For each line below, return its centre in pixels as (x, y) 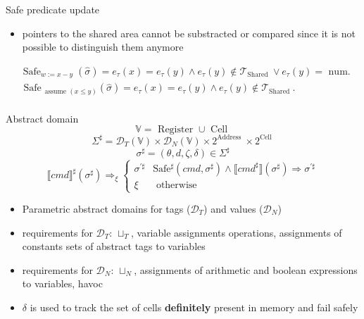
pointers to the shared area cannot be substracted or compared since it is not (189, 33)
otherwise (176, 185)
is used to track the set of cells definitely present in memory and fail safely (194, 307)
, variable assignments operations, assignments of (236, 232)
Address (229, 138)
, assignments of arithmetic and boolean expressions (246, 269)
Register (176, 130)
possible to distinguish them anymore (103, 47)
